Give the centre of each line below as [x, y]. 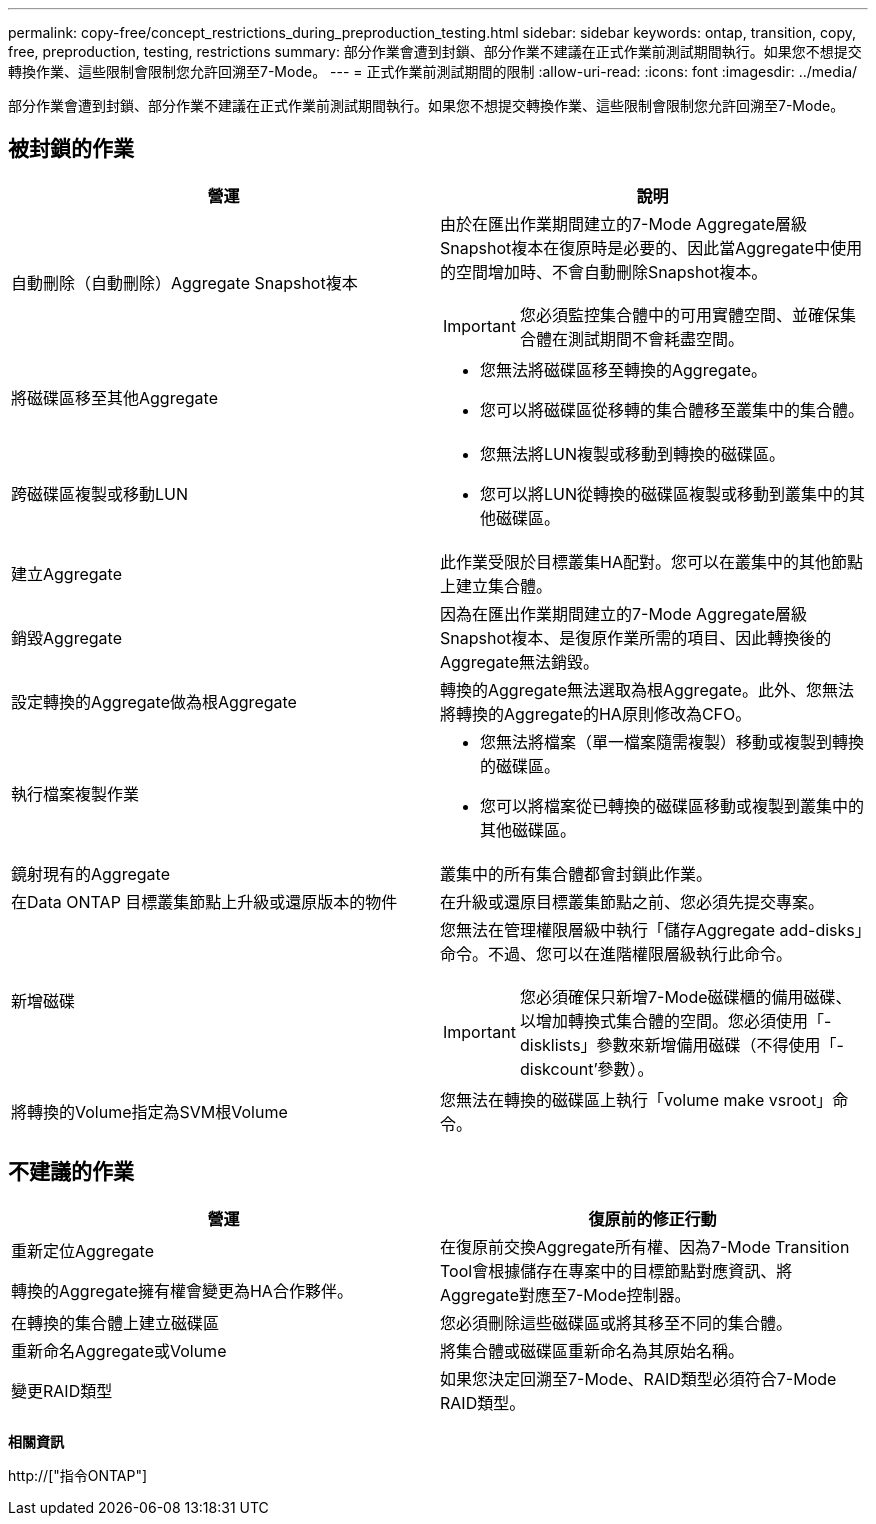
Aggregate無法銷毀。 [519, 661]
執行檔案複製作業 [75, 793]
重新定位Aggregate [82, 1250]
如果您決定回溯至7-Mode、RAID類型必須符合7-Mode [638, 1378]
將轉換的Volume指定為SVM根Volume [149, 1111]
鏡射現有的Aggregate [90, 873]
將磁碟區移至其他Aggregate [114, 397]
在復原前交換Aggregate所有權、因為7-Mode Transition [645, 1246]
